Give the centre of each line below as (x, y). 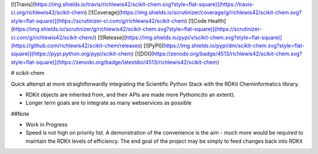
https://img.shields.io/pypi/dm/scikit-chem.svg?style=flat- (234, 45)
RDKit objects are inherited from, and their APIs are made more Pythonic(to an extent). (130, 94)
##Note (20, 114)
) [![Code (196, 21)
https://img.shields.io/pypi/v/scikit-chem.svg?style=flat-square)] (204, 37)
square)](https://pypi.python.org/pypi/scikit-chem (71, 54)
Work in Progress (47, 124)
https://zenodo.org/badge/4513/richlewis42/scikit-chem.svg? (228, 54)
